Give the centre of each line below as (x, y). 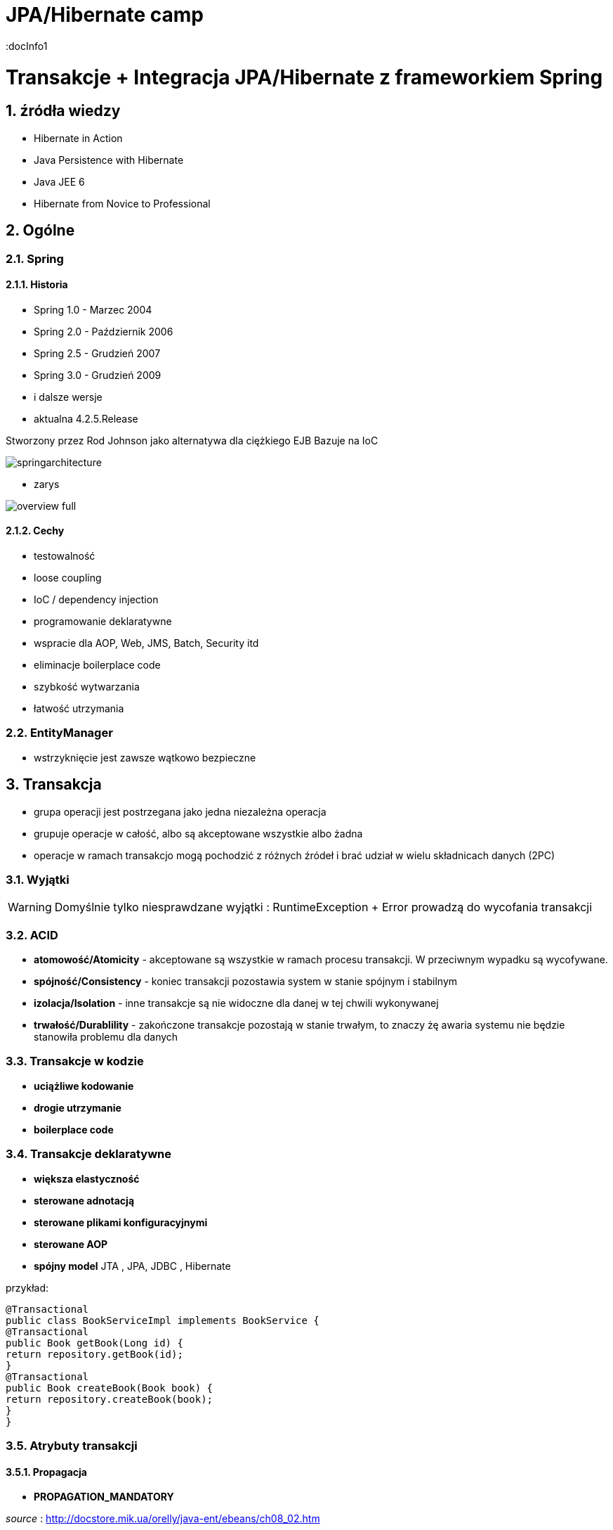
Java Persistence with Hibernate (109, 160)
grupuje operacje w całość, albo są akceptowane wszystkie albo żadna (198, 833)
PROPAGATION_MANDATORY (104, 1497)
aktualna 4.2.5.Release (86, 418)
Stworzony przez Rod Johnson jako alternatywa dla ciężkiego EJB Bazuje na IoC (192, 440)
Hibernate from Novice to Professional (122, 203)
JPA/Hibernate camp (105, 15)
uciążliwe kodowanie (84, 1086)
